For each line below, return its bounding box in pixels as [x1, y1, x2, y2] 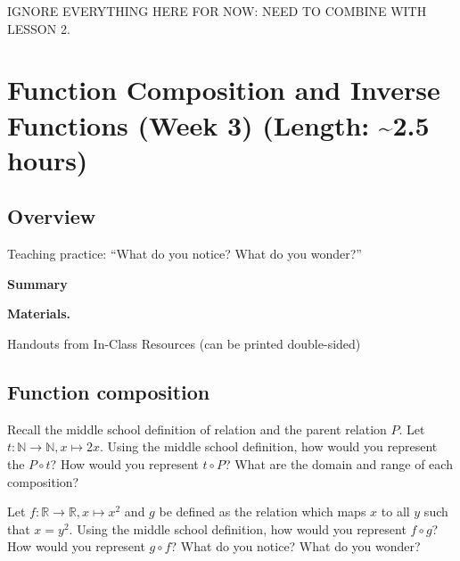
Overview [7, 202, 96, 230]
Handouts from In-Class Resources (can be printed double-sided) [7, 334, 361, 352]
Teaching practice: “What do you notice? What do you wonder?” [7, 244, 362, 263]
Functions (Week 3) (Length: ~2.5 [7, 106, 430, 143]
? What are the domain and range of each [224, 454, 453, 473]
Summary [7, 274, 68, 293]
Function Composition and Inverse [7, 71, 440, 108]
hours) [7, 141, 88, 177]
